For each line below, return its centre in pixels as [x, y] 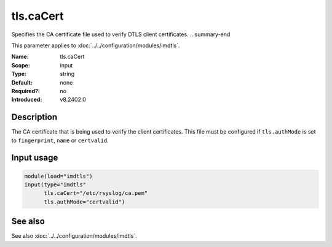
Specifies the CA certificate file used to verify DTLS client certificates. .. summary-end [121, 34]
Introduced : [27, 100]
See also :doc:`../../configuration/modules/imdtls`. [74, 236]
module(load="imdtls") [58, 176]
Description [34, 117]
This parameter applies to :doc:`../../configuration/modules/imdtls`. [96, 45]
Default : [22, 82]
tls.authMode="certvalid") [85, 202]
